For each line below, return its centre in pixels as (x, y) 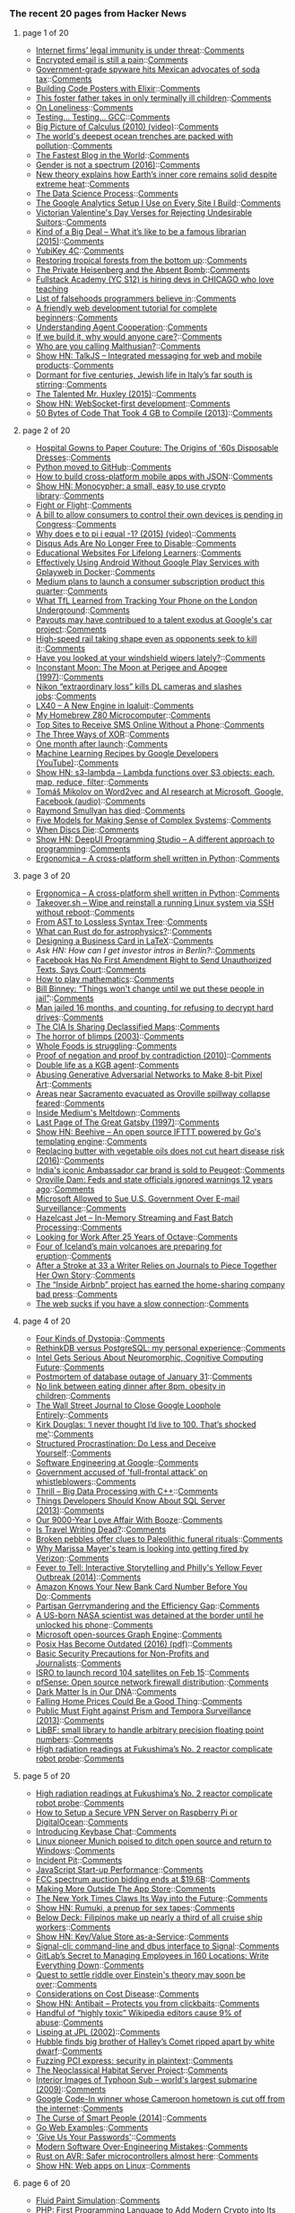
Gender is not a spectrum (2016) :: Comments (118, 165)
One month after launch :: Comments (102, 744)
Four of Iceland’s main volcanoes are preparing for (129, 1246)
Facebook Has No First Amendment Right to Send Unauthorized (153, 960)
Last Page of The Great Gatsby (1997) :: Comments (127, 1122)
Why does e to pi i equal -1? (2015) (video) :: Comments (136, 534)
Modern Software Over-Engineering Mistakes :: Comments (142, 2147)
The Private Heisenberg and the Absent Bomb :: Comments (143, 270)
